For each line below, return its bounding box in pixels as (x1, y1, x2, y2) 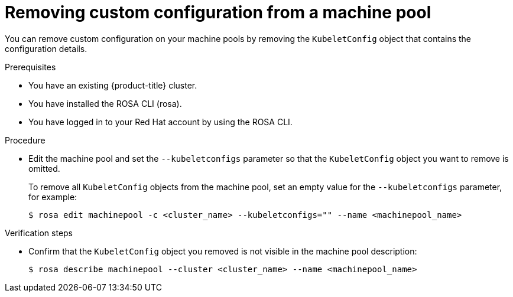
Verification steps (5, 227, 73, 238)
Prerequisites (5, 61, 56, 72)
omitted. (28, 163, 60, 174)
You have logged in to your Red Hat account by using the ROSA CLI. (28, 116, 293, 127)
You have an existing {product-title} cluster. (28, 80, 197, 90)
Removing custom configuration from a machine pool (5, 2, 431, 22)
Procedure (5, 135, 46, 145)
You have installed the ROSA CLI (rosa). (28, 98, 182, 109)
